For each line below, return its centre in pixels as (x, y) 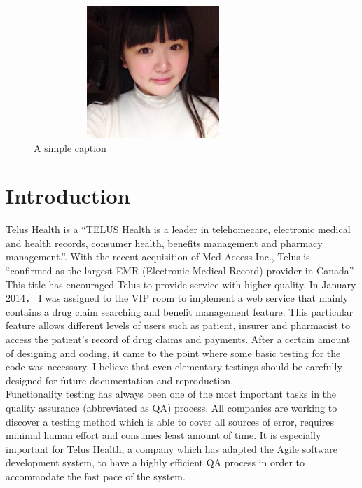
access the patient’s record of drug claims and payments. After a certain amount (178, 339)
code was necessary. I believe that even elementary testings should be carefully (174, 367)
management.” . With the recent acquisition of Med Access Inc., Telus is (158, 257)
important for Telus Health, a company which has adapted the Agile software (172, 448)
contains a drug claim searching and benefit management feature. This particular (180, 311)
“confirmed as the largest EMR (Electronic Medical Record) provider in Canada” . (181, 271)
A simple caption (70, 147)
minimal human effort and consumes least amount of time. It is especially (163, 435)
